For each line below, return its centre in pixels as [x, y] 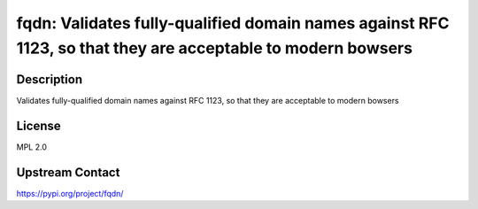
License [39, 125]
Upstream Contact [68, 172]
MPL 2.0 [32, 147]
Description [50, 79]
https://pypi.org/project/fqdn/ [70, 193]
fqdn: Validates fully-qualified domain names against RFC [233, 23]
